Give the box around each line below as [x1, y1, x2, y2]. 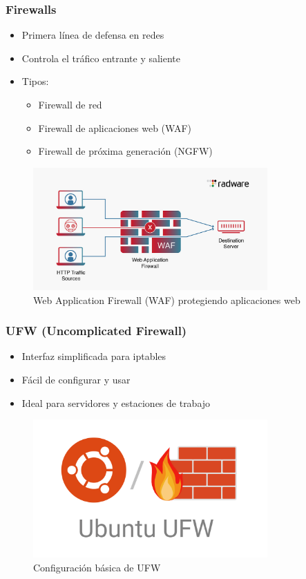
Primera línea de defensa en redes [21, 28, 164, 42]
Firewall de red [38, 97, 102, 111]
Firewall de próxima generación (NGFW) [38, 144, 213, 158]
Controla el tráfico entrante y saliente [21, 50, 181, 65]
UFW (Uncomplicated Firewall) [6, 322, 187, 339]
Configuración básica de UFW [33, 560, 161, 574]
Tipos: [21, 74, 49, 88]
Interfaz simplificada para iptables [21, 349, 166, 363]
